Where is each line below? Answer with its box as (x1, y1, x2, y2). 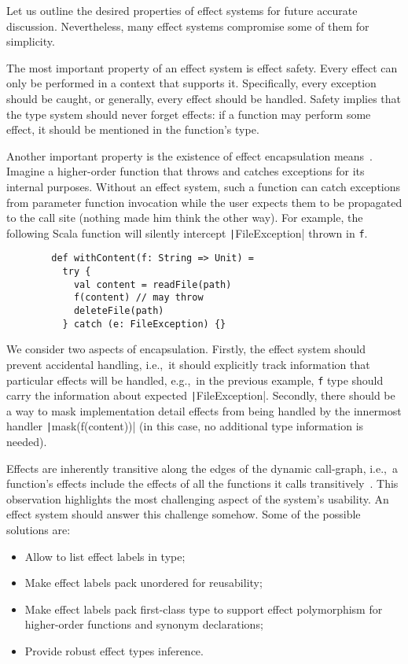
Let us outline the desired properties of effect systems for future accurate (6, 2, 358, 18)
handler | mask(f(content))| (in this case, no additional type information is (6, 418, 364, 434)
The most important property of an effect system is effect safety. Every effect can (6, 59, 398, 76)
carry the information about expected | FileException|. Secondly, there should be (6, 387, 395, 404)
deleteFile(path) (73, 305, 164, 316)
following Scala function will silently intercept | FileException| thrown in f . (6, 224, 368, 241)
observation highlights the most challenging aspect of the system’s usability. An (6, 490, 389, 507)
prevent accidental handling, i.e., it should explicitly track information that (6, 356, 370, 372)
